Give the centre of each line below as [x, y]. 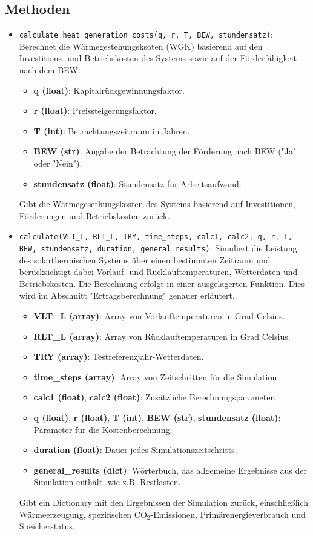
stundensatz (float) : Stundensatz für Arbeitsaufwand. [137, 183]
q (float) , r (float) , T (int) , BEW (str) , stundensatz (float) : [157, 418]
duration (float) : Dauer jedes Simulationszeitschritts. [135, 450]
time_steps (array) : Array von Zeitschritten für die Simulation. [156, 376]
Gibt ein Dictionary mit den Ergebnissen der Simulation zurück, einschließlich [164, 502]
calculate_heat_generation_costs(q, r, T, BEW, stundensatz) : [146, 34]
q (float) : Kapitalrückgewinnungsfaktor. [109, 90]
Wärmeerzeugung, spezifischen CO [83, 514]
